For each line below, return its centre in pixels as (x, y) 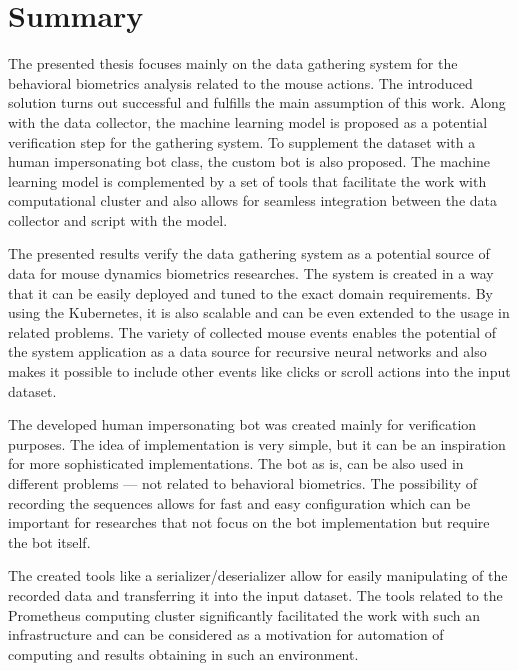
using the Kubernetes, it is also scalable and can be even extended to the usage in (259, 312)
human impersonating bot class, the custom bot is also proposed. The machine (249, 161)
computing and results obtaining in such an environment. (183, 653)
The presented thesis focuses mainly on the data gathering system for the (233, 63)
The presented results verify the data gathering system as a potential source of (249, 253)
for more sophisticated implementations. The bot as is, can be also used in (236, 463)
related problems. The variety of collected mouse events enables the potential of (252, 331)
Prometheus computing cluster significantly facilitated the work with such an (244, 614)
